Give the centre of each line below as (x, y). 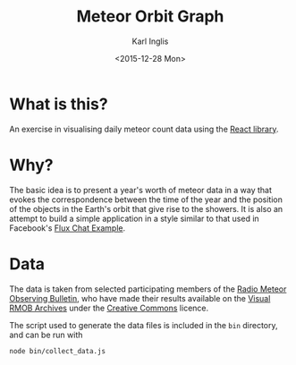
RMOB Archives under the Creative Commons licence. (109, 308)
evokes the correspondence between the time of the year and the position (146, 199)
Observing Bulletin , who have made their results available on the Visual (140, 298)
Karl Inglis (150, 41)
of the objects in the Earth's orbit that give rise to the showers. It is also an (146, 208)
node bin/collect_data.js (57, 351)
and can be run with (46, 335)
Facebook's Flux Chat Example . (68, 228)
